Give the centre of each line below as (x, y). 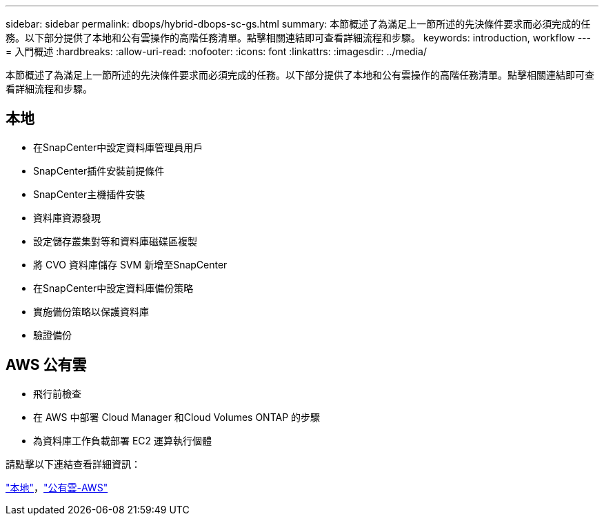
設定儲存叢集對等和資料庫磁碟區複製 (115, 241)
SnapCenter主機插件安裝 (89, 194)
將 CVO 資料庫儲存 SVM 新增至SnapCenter (130, 264)
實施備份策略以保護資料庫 (91, 311)
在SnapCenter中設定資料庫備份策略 (113, 288)
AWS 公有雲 (46, 365)
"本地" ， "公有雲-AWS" (57, 487)
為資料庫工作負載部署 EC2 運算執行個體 (123, 440)
